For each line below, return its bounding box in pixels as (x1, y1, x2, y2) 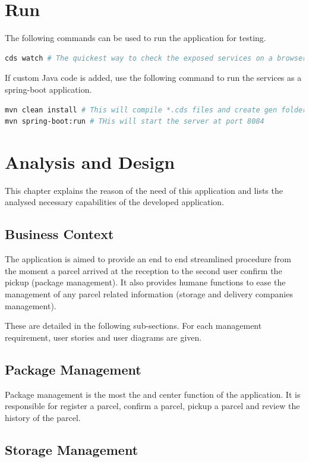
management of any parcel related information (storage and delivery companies (5, 287, 293, 300)
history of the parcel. (5, 411, 81, 423)
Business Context (5, 225, 114, 243)
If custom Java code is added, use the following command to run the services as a (5, 71, 302, 84)
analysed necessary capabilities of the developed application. (5, 196, 225, 208)
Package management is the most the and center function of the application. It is (5, 388, 301, 400)
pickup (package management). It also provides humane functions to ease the (5, 276, 286, 288)
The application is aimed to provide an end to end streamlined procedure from (5, 253, 291, 265)
